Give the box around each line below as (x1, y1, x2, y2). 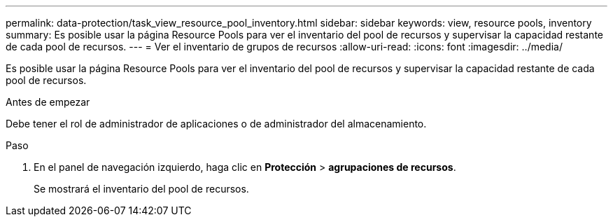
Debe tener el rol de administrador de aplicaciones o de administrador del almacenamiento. (6, 118, 427, 130)
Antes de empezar (6, 96, 90, 108)
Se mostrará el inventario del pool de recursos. (34, 183, 249, 195)
